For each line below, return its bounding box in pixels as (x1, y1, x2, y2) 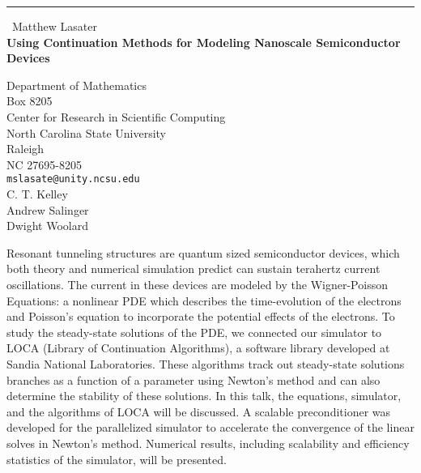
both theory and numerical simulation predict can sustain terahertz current (6, 260, 381, 277)
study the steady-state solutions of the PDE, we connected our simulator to (6, 323, 382, 340)
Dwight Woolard (6, 217, 88, 234)
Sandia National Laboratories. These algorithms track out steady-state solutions (6, 355, 405, 372)
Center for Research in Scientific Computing (6, 108, 226, 125)
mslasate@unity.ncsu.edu (6, 173, 140, 185)
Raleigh (6, 140, 45, 157)
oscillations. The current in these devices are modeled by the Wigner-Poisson (6, 275, 388, 292)
